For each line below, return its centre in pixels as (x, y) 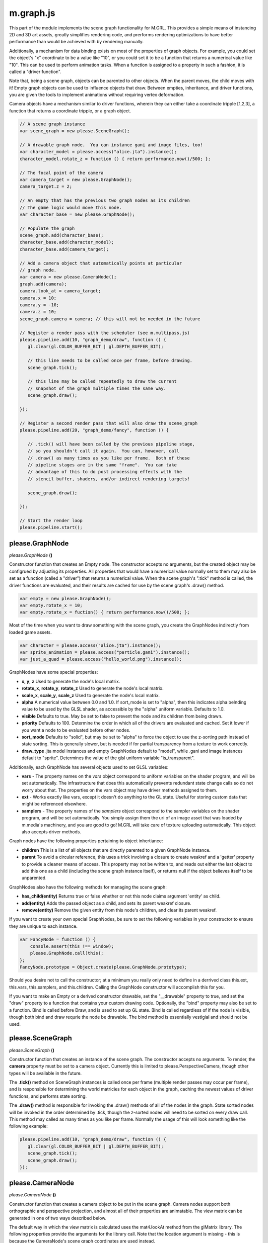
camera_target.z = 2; (46, 187)
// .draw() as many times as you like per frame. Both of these (109, 458)
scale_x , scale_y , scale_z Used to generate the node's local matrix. (91, 695)
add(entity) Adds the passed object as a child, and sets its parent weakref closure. (106, 903)
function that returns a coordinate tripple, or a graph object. (70, 111)
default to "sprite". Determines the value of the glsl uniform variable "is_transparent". (108, 758)
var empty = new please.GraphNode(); (66, 598)
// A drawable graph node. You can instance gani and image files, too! (111, 145)
